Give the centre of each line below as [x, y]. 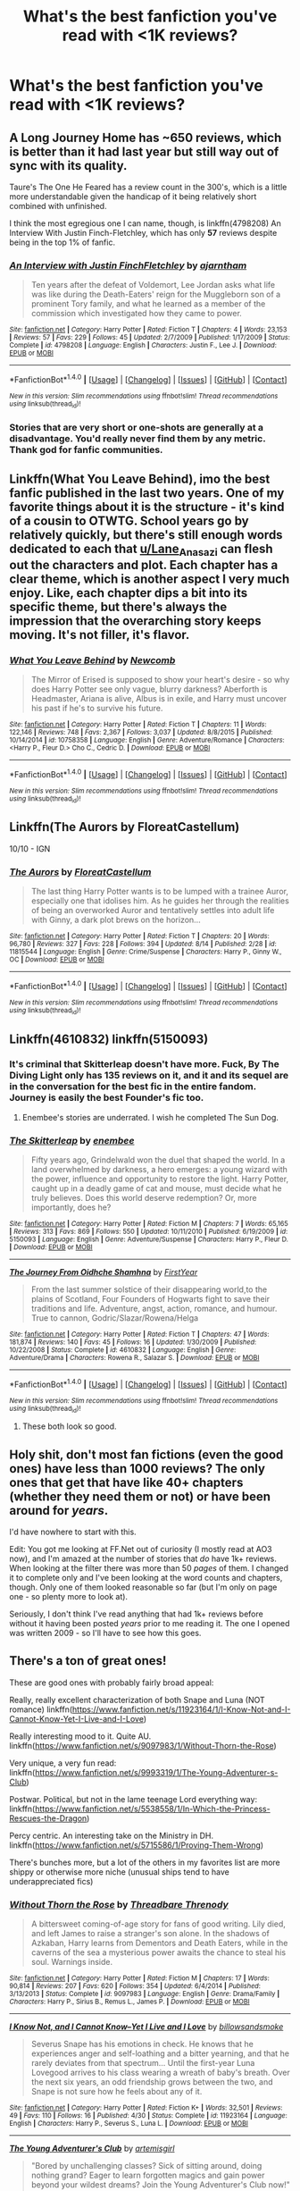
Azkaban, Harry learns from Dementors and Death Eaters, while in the [159, 1943]
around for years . [59, 1511]
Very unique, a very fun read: [63, 1763]
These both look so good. [70, 1426]
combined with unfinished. [58, 206]
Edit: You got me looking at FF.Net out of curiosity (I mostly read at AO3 [141, 1549]
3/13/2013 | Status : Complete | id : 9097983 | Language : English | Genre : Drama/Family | [145, 1994]
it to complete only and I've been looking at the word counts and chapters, [146, 1577]
